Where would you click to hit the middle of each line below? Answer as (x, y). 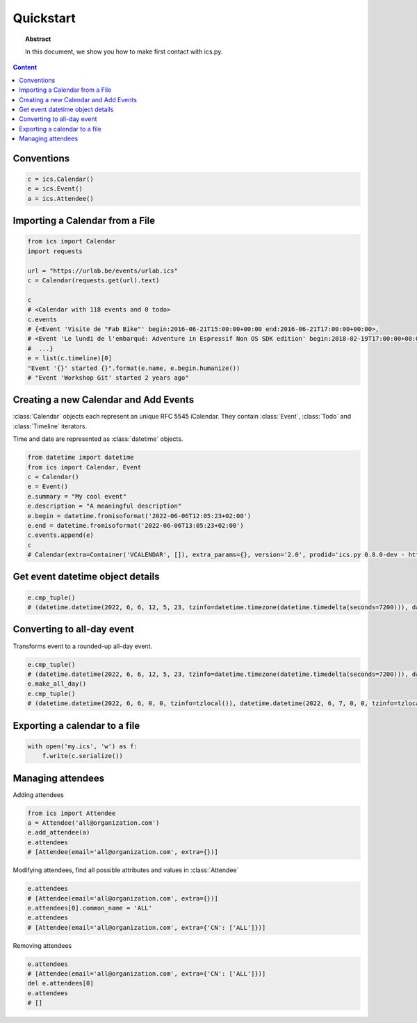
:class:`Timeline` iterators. (50, 426)
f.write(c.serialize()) (82, 756)
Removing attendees (42, 945)
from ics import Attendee (72, 813)
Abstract (38, 39)
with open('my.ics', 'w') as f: (83, 746)
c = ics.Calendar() (60, 179)
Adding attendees (38, 795)
